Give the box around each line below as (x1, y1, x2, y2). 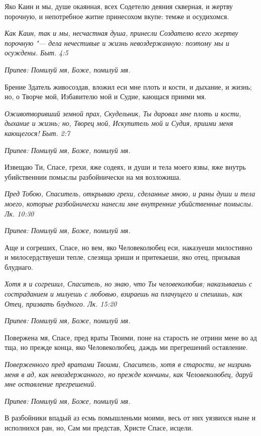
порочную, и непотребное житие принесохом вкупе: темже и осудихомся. (5, 11, 229, 21)
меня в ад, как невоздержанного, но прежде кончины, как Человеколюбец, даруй (5, 369, 253, 379)
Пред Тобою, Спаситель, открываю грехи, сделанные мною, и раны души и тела (5, 188, 255, 199)
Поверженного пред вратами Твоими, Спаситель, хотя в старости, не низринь (5, 359, 251, 370)
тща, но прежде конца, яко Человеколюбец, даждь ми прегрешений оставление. (5, 342, 248, 352)
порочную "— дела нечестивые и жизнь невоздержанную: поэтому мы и (5, 37, 229, 48)
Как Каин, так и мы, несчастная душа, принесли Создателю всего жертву (5, 28, 238, 38)
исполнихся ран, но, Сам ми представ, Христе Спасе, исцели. (5, 422, 193, 432)
